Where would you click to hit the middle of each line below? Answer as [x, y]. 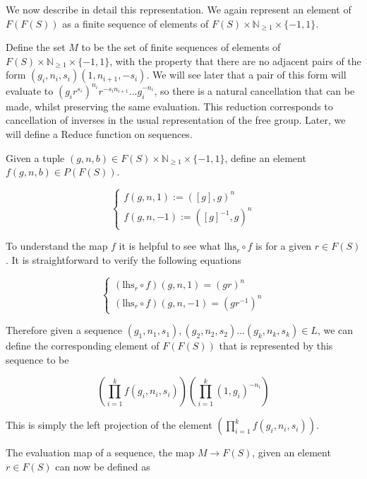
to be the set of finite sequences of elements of [181, 47]
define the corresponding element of [83, 346]
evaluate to [30, 90]
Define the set [36, 47]
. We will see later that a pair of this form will [246, 75]
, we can [335, 330]
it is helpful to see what [170, 246]
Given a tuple [35, 157]
